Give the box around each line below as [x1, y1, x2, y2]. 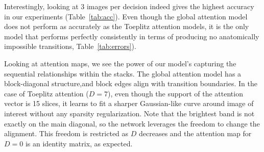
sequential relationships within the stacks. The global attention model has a [4, 68, 242, 79]
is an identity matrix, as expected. [25, 138, 133, 148]
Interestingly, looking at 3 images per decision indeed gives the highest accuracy [4, 1, 254, 11]
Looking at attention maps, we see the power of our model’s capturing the [4, 58, 236, 68]
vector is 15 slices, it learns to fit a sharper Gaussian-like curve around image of [4, 98, 254, 109]
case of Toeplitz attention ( [4, 88, 89, 98]
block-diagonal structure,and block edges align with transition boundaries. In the [4, 78, 257, 89]
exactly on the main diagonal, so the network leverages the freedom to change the [4, 118, 260, 129]
